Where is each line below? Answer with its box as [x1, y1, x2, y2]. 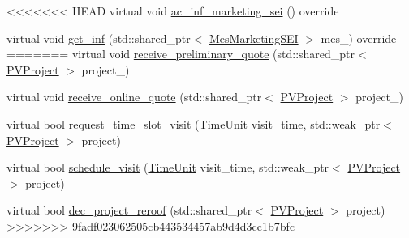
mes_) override [321, 29, 397, 46]
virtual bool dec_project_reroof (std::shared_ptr [6, 202, 252, 219]
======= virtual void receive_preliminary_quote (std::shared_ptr [6, 45, 355, 62]
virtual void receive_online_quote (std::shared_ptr [6, 88, 262, 105]
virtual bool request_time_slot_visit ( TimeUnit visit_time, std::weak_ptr [6, 115, 381, 132]
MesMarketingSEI [209, 29, 299, 46]
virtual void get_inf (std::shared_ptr [6, 29, 191, 46]
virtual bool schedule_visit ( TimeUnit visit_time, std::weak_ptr [6, 159, 329, 176]
